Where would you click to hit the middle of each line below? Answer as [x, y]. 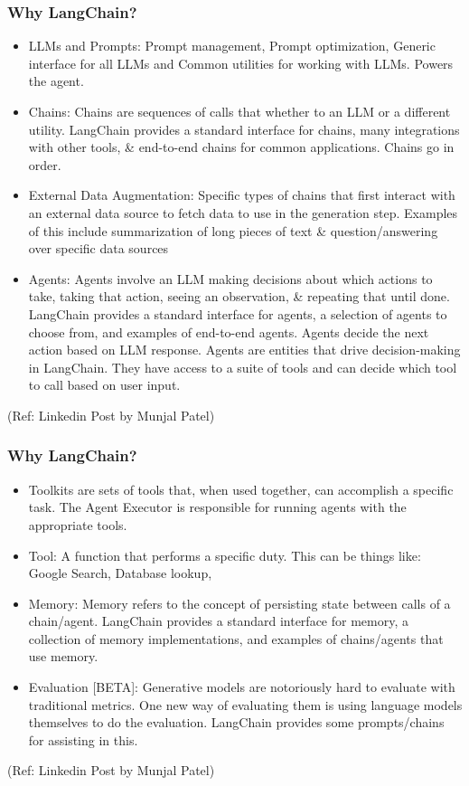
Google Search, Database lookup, [120, 573]
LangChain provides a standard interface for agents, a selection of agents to [238, 313]
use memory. [63, 656]
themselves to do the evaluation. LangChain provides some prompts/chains [236, 722]
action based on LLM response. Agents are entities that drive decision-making [244, 350]
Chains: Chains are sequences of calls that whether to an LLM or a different [239, 111]
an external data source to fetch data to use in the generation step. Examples [243, 212]
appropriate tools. [78, 524]
